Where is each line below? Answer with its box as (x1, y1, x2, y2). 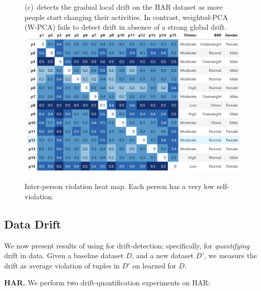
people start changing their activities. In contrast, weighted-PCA (25, 11, 228, 22)
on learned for (133, 260, 177, 271)
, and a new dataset (132, 250, 194, 261)
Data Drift (4, 216, 61, 232)
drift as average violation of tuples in (4, 260, 120, 271)
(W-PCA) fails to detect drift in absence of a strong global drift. (25, 22, 227, 32)
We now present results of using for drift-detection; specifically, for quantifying (4, 240, 250, 251)
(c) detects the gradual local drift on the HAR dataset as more (25, 2, 223, 12)
